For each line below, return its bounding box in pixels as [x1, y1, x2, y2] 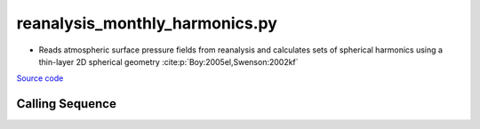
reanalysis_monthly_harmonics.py [16, 13, 277, 33]
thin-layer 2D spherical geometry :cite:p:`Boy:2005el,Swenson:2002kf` [38, 56, 299, 67]
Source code [16, 73, 64, 84]
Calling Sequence [16, 96, 117, 111]
